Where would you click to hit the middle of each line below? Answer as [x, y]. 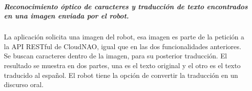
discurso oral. [24, 84]
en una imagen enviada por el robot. [66, 16]
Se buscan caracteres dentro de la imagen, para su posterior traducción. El [115, 56]
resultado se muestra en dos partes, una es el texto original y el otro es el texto [122, 65]
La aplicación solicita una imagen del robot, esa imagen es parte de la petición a [124, 37]
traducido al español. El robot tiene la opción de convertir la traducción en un [121, 75]
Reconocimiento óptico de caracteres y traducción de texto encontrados [126, 6]
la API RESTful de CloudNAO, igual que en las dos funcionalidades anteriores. [123, 46]
